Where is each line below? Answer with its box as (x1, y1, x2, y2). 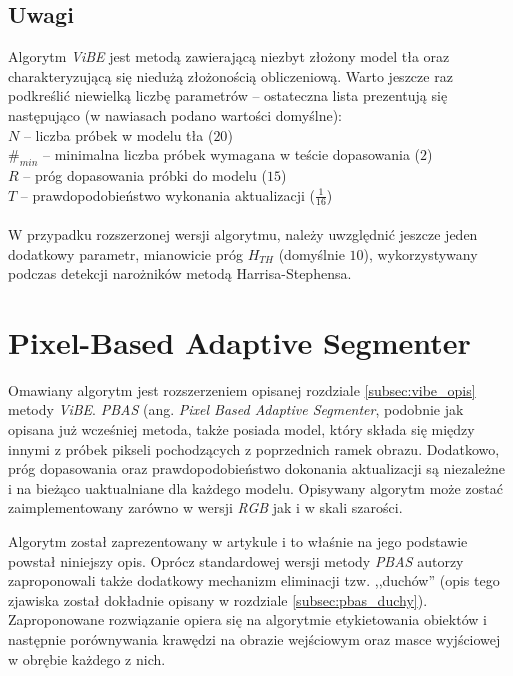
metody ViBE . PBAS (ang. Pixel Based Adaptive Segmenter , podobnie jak (8, 399, 464, 420)
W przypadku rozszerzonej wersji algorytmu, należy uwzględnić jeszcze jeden (8, 223, 478, 244)
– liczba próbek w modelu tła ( (23, 124, 214, 145)
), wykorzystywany (363, 243, 478, 264)
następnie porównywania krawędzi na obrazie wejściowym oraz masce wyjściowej (8, 629, 501, 650)
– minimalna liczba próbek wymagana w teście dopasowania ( (43, 144, 421, 165)
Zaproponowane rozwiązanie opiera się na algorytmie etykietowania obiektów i (8, 609, 487, 630)
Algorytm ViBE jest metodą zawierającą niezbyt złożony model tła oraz (8, 46, 450, 67)
